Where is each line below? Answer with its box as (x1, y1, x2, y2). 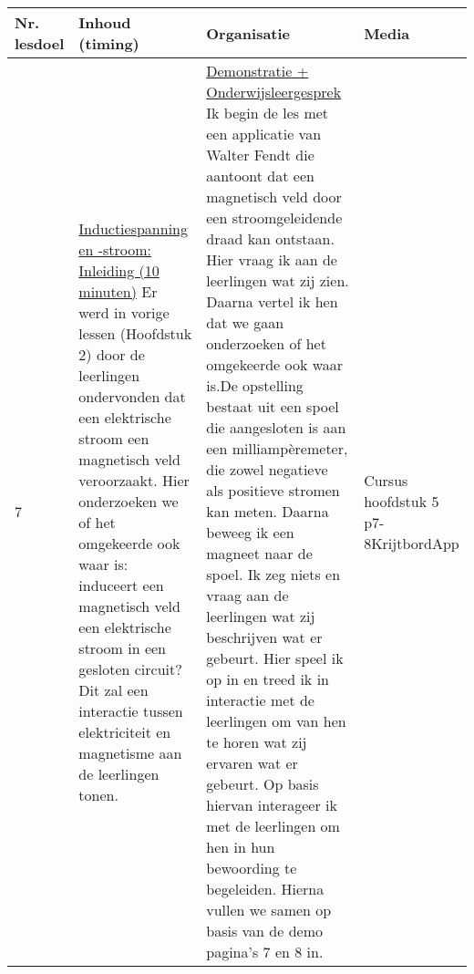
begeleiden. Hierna (206, 878, 325, 899)
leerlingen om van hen (206, 710, 346, 731)
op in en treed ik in (206, 668, 329, 689)
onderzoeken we (78, 490, 179, 512)
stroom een (78, 427, 149, 449)
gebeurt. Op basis (206, 773, 319, 794)
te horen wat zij (206, 731, 307, 752)
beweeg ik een (206, 522, 294, 543)
